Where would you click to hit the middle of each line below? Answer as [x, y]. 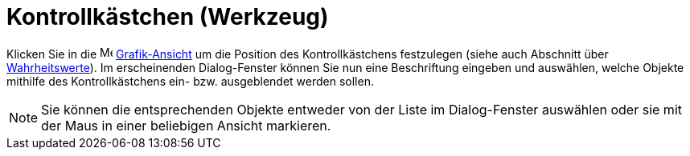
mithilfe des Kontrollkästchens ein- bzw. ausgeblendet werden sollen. [190, 81]
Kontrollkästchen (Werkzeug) [168, 17]
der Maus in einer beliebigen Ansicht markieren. [186, 125]
